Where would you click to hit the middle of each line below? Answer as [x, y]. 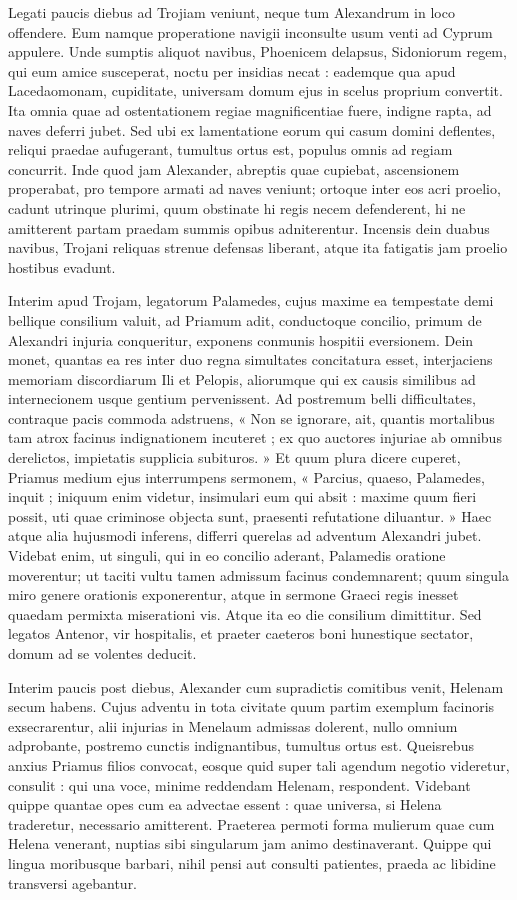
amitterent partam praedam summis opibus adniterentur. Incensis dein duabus [249, 227]
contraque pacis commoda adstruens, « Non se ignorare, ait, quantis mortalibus [251, 417]
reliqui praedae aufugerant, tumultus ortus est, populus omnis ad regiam [230, 149]
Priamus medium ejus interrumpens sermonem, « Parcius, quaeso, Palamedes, [246, 476]
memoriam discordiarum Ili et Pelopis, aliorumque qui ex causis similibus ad [242, 378]
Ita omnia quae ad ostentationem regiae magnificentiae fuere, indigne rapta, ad [250, 109]
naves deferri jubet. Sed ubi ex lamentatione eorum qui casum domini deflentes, [252, 129]
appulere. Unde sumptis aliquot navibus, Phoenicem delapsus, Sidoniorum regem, [257, 51]
